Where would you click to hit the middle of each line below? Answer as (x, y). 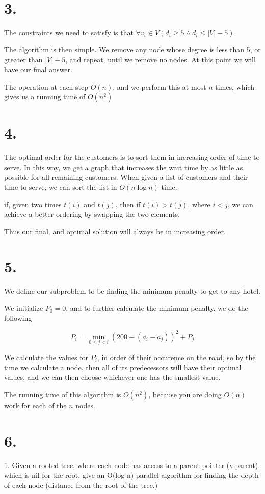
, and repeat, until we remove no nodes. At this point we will (161, 59)
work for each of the (35, 405)
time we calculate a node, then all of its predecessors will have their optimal (123, 367)
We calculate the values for (46, 357)
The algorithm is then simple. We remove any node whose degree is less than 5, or (132, 49)
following (18, 318)
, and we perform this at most (160, 86)
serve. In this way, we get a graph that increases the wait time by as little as (124, 167)
